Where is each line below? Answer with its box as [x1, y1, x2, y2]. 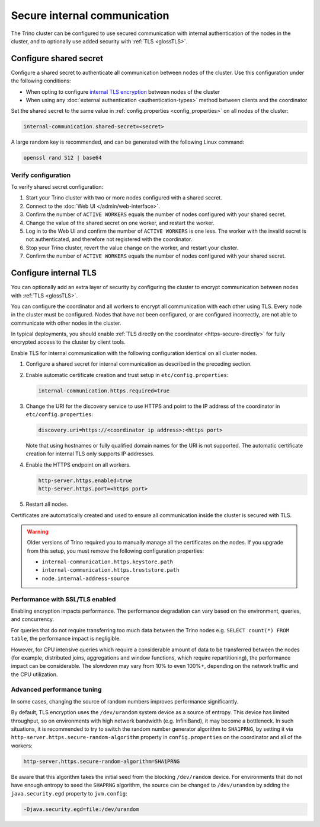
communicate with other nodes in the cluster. [11, 319, 121, 327]
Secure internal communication [11, 9, 169, 22]
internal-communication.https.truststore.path [41, 567, 180, 573]
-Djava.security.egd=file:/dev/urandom [23, 806, 139, 813]
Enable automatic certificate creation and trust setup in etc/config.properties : [25, 371, 229, 378]
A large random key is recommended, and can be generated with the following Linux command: [11, 138, 245, 145]
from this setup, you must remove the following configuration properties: [27, 547, 204, 554]
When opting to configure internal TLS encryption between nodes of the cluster [25, 88, 220, 95]
